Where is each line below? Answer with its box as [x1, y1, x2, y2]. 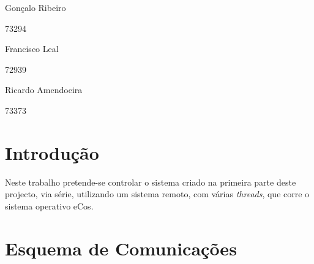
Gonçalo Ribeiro [5, 1, 66, 13]
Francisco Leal [5, 42, 59, 55]
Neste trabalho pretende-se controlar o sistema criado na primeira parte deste [5, 175, 296, 188]
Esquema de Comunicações [5, 235, 237, 260]
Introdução [5, 140, 99, 165]
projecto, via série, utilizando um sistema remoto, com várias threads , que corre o [5, 187, 310, 200]
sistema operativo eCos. [5, 199, 94, 212]
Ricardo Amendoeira [5, 83, 83, 96]
